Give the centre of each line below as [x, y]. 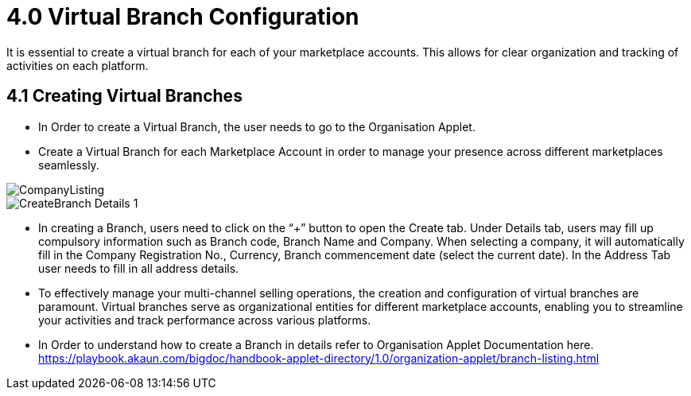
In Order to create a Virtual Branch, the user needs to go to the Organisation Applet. [257, 126]
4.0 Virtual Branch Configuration [183, 17]
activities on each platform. [78, 65]
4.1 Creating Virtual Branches [124, 96]
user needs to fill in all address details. [139, 268]
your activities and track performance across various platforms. [205, 320]
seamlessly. [69, 165]
